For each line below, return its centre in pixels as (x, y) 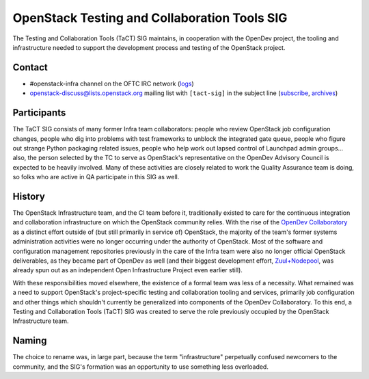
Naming (30, 341)
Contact (30, 67)
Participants (39, 113)
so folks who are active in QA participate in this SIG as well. (96, 177)
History (29, 196)
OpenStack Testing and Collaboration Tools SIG (150, 18)
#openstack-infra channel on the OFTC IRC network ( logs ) (112, 83)
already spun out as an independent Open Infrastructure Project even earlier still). (127, 270)
